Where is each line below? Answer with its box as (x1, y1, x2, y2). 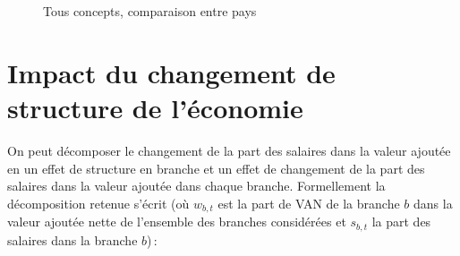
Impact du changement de (7, 54, 336, 90)
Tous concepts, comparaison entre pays (43, 2, 257, 20)
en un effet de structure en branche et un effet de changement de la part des (7, 158, 425, 177)
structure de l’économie (7, 89, 303, 125)
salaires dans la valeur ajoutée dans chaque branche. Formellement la (7, 176, 386, 195)
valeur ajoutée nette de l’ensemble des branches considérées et (7, 212, 346, 231)
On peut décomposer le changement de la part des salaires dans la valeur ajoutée (7, 141, 451, 159)
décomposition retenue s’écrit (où (7, 193, 190, 212)
